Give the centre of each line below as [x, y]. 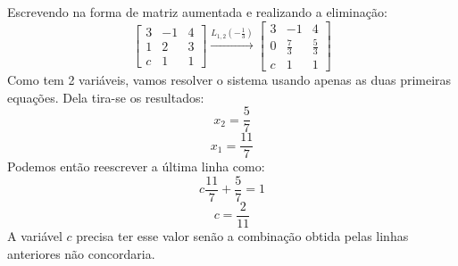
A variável [35, 236]
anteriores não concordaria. [81, 253]
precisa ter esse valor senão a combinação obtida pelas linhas [242, 236]
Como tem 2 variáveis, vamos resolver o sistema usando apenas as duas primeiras [229, 80]
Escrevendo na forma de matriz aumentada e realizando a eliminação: [197, 12]
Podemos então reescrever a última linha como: [136, 166]
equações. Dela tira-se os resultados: [106, 97]
